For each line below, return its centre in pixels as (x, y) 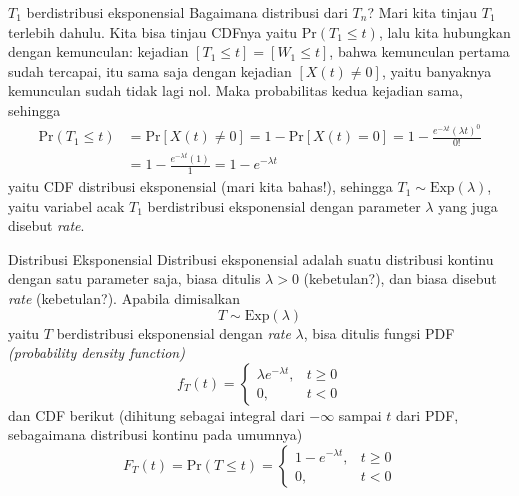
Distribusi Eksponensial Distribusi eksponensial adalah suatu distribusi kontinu (251, 258)
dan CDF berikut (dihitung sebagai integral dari (156, 414)
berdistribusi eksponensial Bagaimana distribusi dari (187, 12)
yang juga (468, 205)
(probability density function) (96, 352)
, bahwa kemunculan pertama (419, 51)
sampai (360, 414)
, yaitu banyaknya (436, 70)
